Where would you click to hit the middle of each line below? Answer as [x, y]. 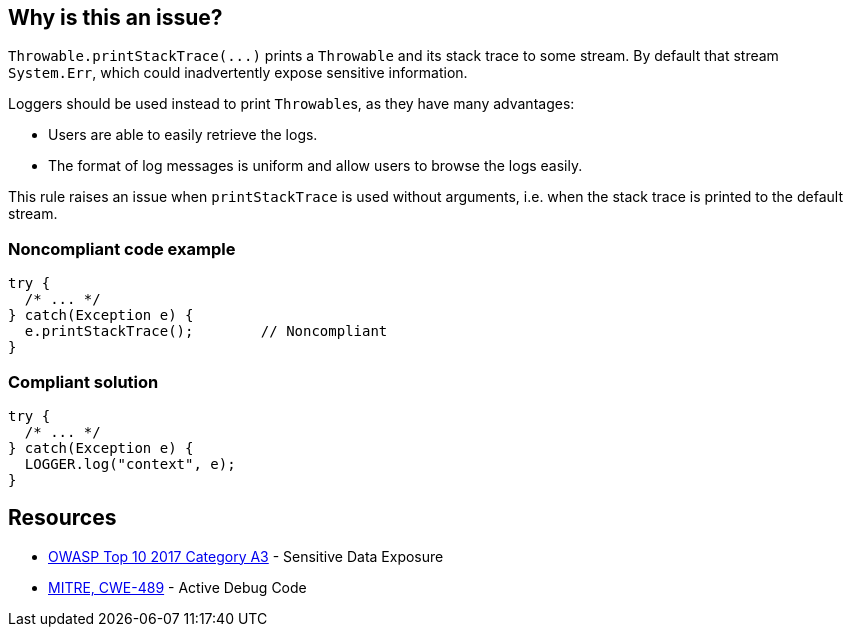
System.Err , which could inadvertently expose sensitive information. [238, 73]
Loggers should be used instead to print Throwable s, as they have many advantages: [291, 104]
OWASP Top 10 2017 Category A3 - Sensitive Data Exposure [246, 556]
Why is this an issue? [115, 17]
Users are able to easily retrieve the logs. [183, 135]
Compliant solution [83, 381]
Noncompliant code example [122, 248]
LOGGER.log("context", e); [130, 463]
